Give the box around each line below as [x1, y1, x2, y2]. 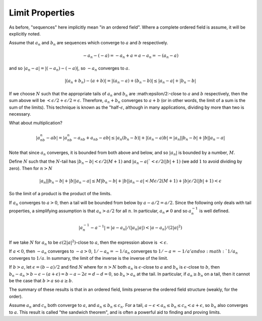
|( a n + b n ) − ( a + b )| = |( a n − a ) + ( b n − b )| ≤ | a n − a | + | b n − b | [65, 78, 196, 85]
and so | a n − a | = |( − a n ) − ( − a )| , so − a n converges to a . [9, 66, 130, 72]
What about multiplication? [9, 120, 63, 126]
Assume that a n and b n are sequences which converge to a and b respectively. [9, 40, 168, 47]
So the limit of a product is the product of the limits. [9, 191, 112, 197]
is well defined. [199, 208, 230, 214]
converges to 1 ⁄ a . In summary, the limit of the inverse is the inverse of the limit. [9, 255, 168, 261]
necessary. [9, 111, 32, 117]
